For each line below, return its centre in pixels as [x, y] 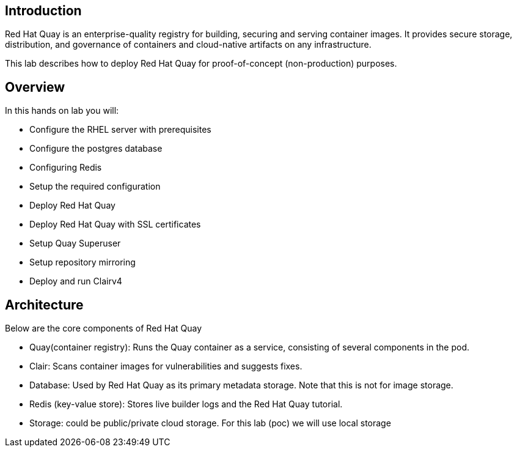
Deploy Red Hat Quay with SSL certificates [115, 224]
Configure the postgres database [96, 149]
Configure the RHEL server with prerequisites [120, 130]
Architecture [44, 305]
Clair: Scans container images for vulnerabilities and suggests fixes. [166, 366]
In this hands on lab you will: [62, 111]
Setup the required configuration [95, 187]
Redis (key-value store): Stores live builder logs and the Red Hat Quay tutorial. [186, 404]
